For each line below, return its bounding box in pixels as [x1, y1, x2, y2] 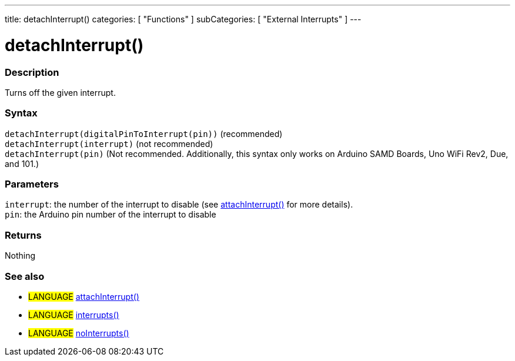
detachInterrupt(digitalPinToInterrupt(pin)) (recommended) [5, 128, 283, 139]
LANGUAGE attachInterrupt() [28, 291, 139, 302]
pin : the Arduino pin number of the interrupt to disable [5, 209, 216, 220]
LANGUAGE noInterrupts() [28, 327, 129, 338]
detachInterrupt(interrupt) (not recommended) [5, 138, 213, 149]
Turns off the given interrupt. [5, 87, 116, 98]
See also [5, 270, 45, 282]
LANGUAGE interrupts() [28, 309, 119, 320]
